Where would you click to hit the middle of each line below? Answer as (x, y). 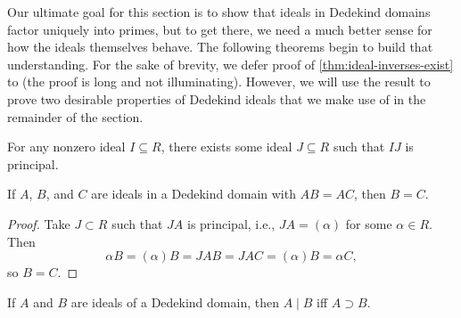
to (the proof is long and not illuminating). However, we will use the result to (219, 82)
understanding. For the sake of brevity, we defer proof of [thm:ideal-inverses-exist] (230, 64)
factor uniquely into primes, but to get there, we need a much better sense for (220, 29)
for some (369, 223)
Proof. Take (39, 223)
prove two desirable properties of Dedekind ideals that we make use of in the (217, 98)
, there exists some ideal (226, 147)
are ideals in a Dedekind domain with (193, 194)
